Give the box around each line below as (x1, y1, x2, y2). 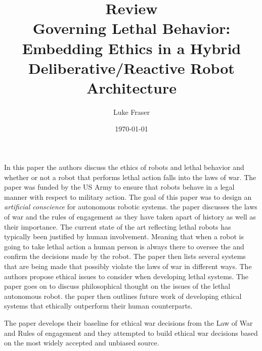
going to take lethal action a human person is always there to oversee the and (4, 241, 244, 251)
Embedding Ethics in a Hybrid (22, 37, 241, 58)
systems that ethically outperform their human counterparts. (4, 300, 193, 311)
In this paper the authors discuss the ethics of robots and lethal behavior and (4, 162, 244, 172)
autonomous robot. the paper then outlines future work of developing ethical (4, 290, 242, 301)
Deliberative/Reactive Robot (28, 57, 235, 78)
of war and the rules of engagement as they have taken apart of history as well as (4, 211, 256, 222)
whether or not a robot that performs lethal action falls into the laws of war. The (4, 171, 256, 182)
